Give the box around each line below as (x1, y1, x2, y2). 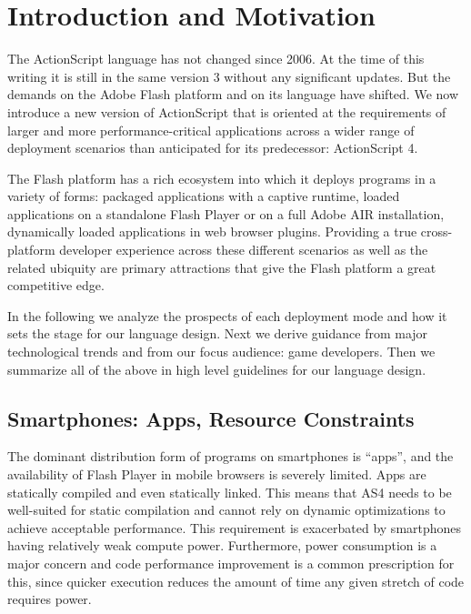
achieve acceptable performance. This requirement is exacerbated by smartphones (7, 518, 462, 537)
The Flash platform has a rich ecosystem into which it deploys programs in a (7, 168, 436, 187)
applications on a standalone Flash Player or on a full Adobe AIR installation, (7, 204, 445, 223)
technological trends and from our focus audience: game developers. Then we (7, 342, 436, 361)
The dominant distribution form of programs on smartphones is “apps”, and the (7, 447, 454, 466)
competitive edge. (7, 276, 105, 295)
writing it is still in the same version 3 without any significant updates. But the (7, 66, 451, 86)
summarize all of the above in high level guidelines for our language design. (7, 359, 426, 378)
